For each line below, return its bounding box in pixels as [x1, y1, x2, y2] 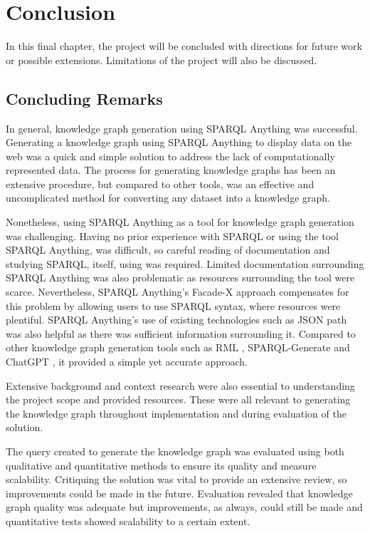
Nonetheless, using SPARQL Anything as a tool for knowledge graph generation [6, 214, 354, 229]
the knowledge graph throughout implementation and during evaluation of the [6, 405, 347, 420]
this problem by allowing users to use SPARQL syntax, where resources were [6, 298, 341, 313]
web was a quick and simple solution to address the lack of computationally [6, 148, 335, 163]
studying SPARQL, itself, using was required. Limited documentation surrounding [6, 256, 364, 271]
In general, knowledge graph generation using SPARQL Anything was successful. [6, 120, 358, 135]
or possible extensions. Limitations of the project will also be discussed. [6, 52, 317, 67]
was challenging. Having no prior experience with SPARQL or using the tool [6, 228, 339, 243]
